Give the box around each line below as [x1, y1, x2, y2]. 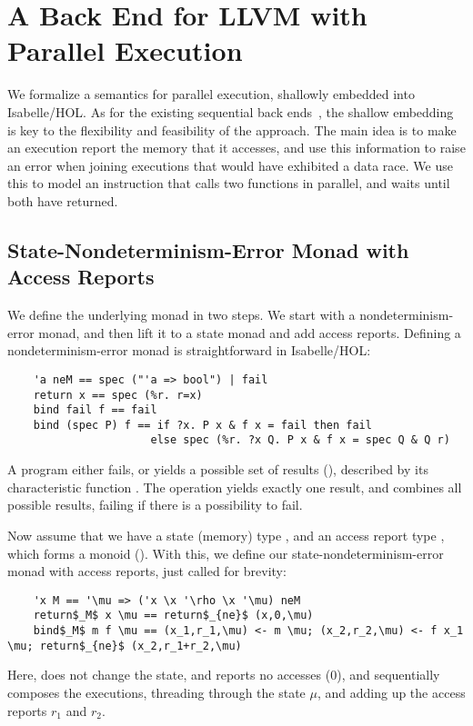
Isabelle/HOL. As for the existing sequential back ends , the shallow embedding [7, 102, 454, 121]
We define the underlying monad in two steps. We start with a [7, 305, 356, 324]
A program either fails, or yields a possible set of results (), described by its [7, 460, 428, 479]
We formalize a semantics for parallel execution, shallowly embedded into [7, 85, 415, 104]
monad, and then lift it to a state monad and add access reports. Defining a [38, 323, 461, 342]
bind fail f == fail [33, 403, 157, 417]
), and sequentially [337, 665, 440, 684]
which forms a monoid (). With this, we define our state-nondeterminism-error [7, 543, 444, 562]
